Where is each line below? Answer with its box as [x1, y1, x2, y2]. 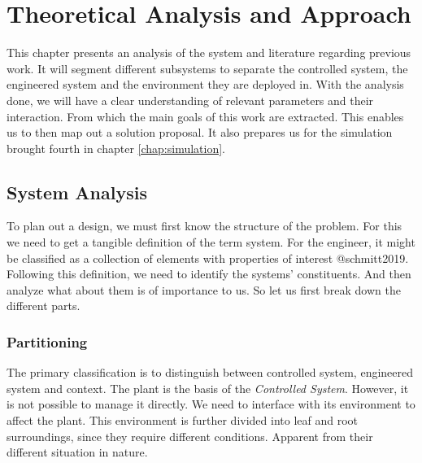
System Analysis [7, 179, 147, 204]
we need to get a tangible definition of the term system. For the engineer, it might [7, 234, 415, 251]
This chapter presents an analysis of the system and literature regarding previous [7, 44, 411, 61]
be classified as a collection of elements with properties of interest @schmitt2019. [7, 249, 409, 266]
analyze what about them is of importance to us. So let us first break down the [7, 281, 401, 298]
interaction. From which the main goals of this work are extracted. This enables [7, 107, 404, 124]
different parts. [7, 297, 80, 314]
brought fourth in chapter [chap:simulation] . [7, 139, 225, 156]
